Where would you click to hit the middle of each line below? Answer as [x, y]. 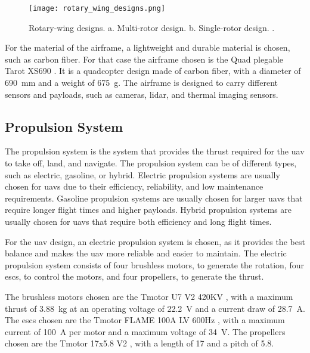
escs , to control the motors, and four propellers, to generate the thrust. [134, 276]
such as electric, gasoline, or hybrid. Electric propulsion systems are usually [142, 174]
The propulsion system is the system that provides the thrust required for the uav [155, 151]
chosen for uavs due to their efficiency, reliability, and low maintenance [134, 186]
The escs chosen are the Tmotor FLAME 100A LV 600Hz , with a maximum [145, 320]
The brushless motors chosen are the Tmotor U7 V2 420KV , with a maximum [149, 296]
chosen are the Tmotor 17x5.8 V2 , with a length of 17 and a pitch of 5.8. [139, 343]
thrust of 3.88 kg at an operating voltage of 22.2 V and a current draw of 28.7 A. [155, 308]
